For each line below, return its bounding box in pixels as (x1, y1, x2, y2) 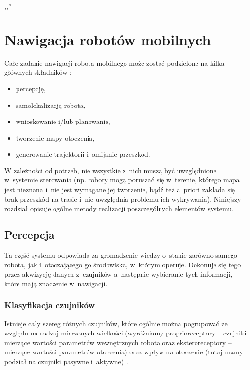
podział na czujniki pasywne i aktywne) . (4, 356, 129, 367)
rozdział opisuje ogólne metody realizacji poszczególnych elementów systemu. (4, 203, 233, 213)
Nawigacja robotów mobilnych (4, 29, 211, 49)
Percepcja (4, 227, 54, 242)
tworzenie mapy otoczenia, (16, 132, 95, 142)
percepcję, (16, 83, 46, 93)
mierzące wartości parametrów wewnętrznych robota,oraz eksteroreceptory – (4, 337, 232, 347)
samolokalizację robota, (16, 100, 86, 110)
